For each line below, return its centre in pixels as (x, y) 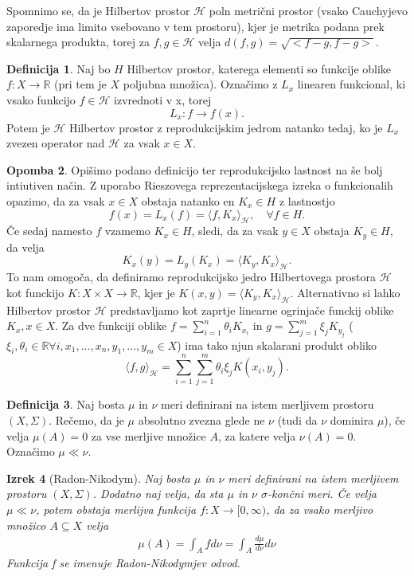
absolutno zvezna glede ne (201, 420)
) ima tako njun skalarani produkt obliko (277, 345)
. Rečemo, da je (86, 420)
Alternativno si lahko (349, 292)
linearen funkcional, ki (352, 84)
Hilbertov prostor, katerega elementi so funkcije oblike (259, 68)
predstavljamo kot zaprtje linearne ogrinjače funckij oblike (252, 310)
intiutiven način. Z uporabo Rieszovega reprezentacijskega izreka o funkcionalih (200, 185)
